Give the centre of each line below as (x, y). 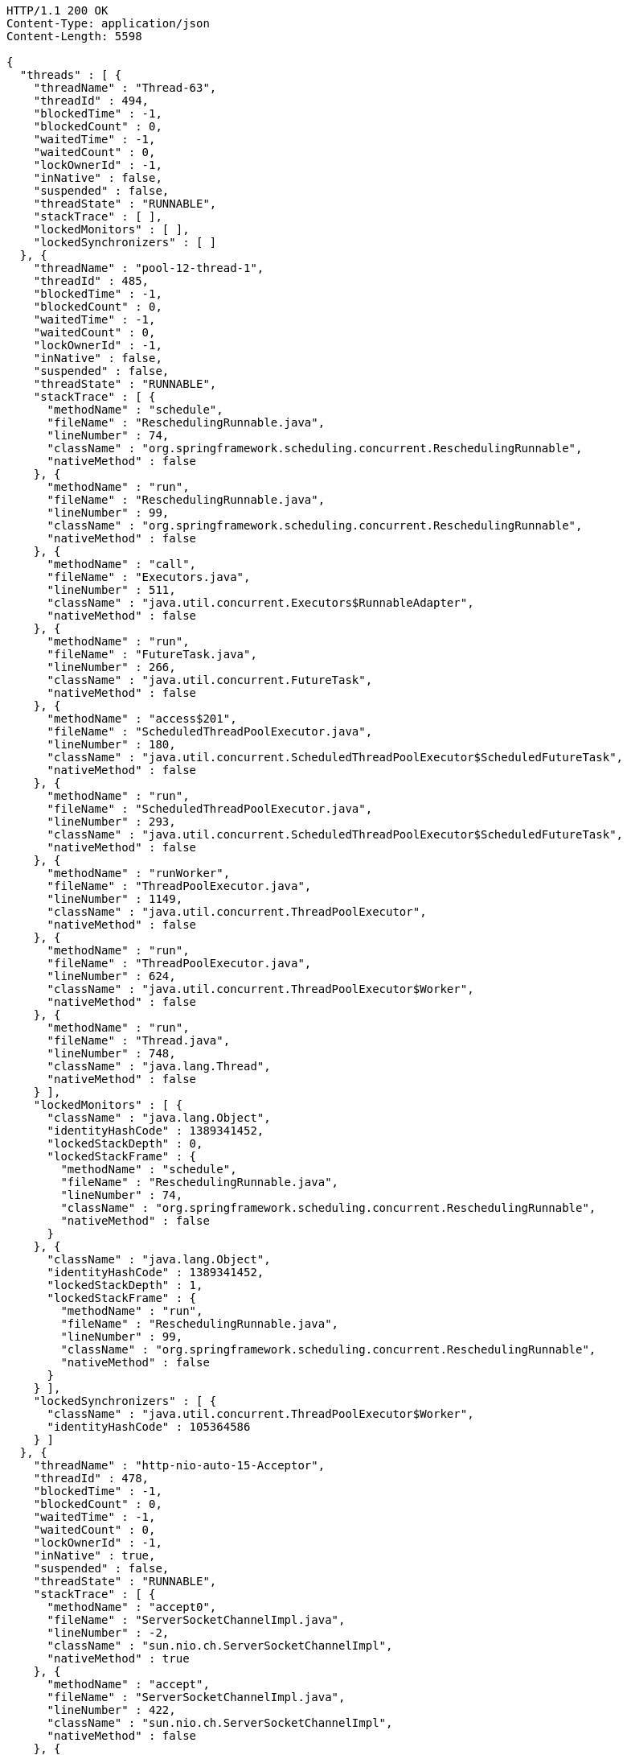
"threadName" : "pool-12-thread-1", (149, 268)
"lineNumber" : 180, (111, 744)
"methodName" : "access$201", (142, 719)
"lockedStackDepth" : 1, (125, 1285)
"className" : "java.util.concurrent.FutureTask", (210, 680)
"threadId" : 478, (91, 1478)
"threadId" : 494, (91, 101)
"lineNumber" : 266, (111, 667)
